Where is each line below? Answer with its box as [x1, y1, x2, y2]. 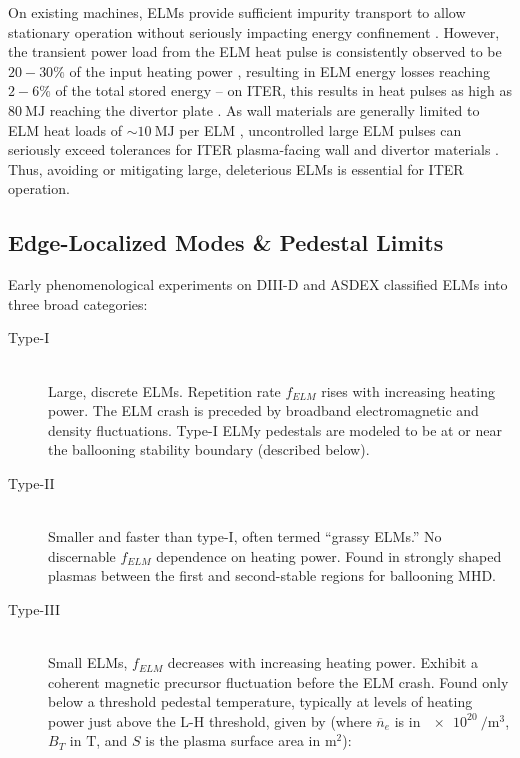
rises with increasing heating [321, 380, 495, 401]
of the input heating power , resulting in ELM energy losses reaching [69, 60, 490, 81]
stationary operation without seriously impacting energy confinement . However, [8, 21, 500, 42]
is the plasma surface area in [145, 730, 321, 751]
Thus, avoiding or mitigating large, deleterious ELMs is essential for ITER [8, 158, 464, 179]
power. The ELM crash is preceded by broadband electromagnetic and [48, 400, 479, 421]
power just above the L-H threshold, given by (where [48, 710, 372, 731]
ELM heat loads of [8, 119, 123, 140]
